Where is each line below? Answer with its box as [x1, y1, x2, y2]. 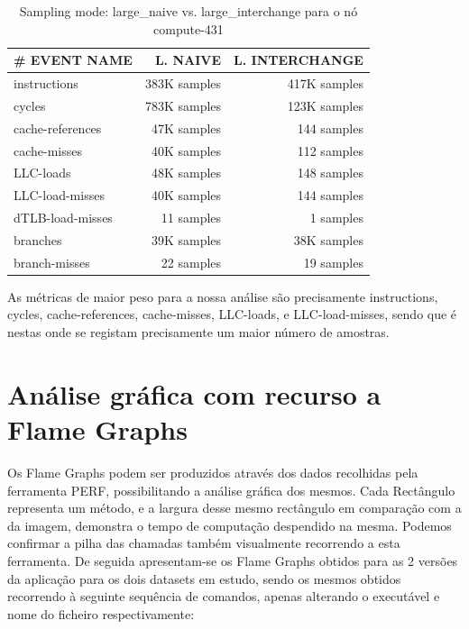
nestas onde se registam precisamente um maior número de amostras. [7, 323, 390, 342]
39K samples [151, 230, 222, 249]
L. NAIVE [154, 50, 222, 69]
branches [14, 230, 62, 249]
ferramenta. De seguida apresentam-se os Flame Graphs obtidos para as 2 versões [7, 551, 458, 570]
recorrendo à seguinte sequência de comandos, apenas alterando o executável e [7, 587, 440, 606]
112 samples [297, 141, 363, 160]
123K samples [287, 96, 363, 114]
